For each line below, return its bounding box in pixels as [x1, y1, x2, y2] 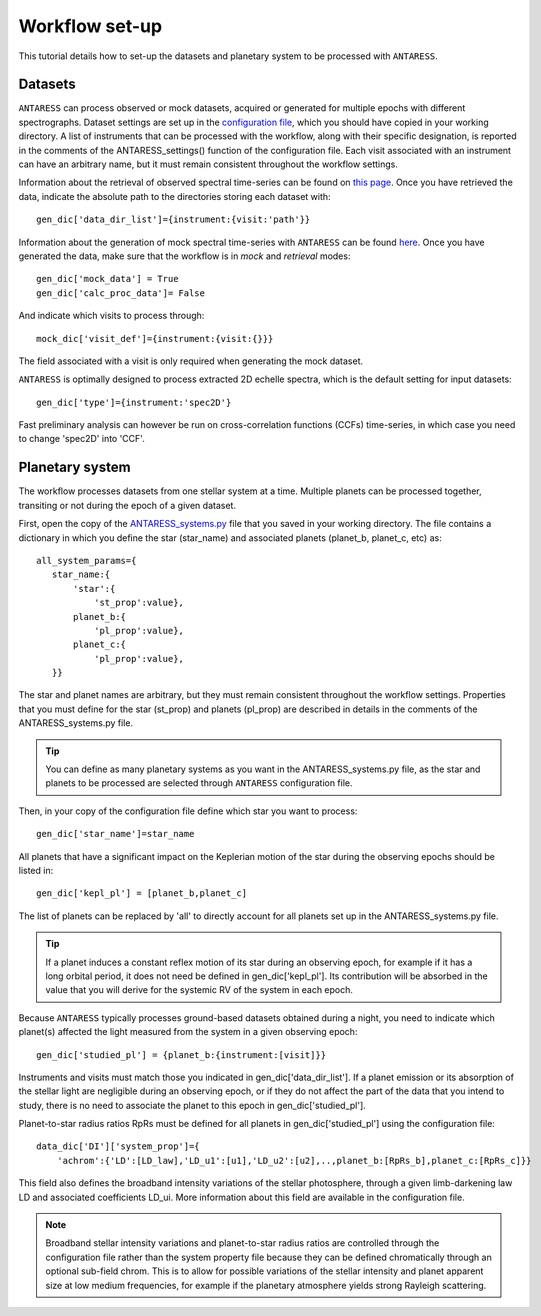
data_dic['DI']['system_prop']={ [36, 1141, 200, 1152]
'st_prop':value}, [93, 597, 185, 609]
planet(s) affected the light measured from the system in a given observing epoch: [18, 1026, 358, 1038]
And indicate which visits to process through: [18, 310, 205, 322]
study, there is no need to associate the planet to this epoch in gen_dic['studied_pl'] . [18, 1099, 367, 1111]
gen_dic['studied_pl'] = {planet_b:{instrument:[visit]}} [36, 1049, 327, 1060]
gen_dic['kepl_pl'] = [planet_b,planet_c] [36, 888, 248, 899]
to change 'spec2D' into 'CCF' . [18, 433, 145, 445]
